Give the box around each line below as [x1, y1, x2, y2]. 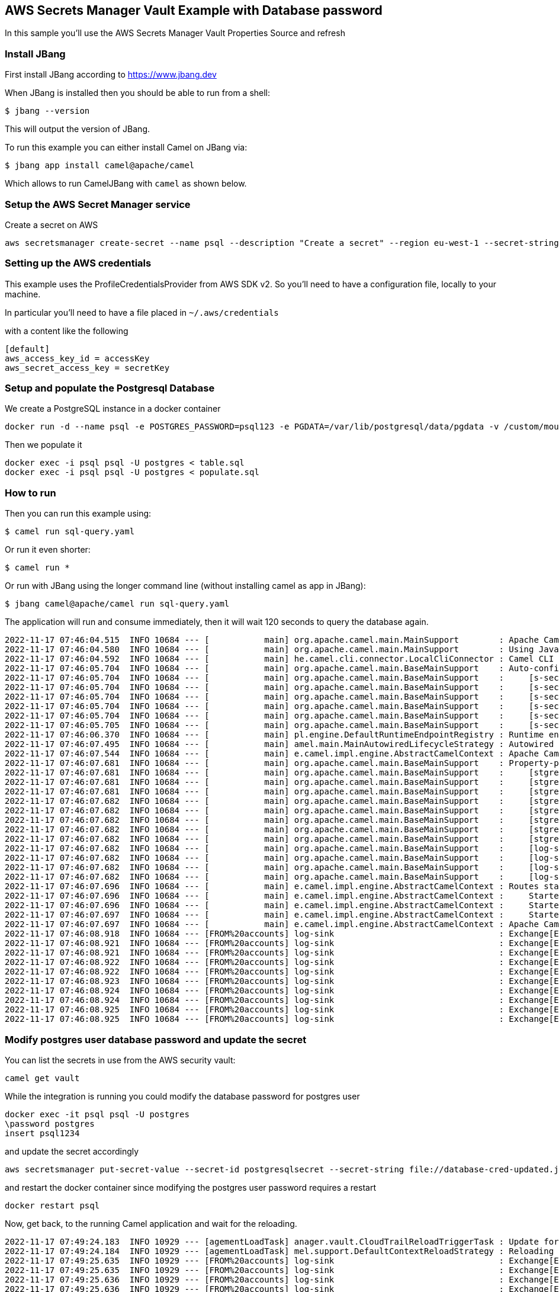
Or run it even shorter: [5, 544, 91, 555]
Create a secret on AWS [5, 219, 98, 230]
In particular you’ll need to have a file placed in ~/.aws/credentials [5, 307, 279, 318]
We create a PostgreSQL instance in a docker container [5, 403, 221, 414]
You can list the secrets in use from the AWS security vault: [5, 1054, 236, 1065]
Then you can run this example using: [5, 508, 152, 519]
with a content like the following [5, 325, 128, 336]
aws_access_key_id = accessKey [5, 353, 150, 363]
